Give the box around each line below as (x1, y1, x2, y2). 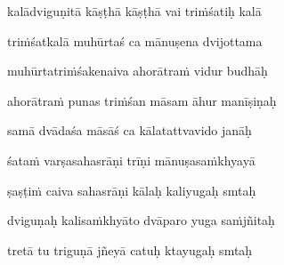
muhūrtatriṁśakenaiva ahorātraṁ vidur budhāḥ (7, 61, 268, 80)
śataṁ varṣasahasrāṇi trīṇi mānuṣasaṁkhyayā (7, 150, 256, 169)
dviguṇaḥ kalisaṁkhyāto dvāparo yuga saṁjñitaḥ (7, 211, 275, 229)
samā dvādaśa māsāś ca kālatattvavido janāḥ (7, 121, 252, 140)
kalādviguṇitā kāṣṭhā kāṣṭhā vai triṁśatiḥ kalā (7, 2, 262, 20)
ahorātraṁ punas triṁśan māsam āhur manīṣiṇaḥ (7, 91, 277, 109)
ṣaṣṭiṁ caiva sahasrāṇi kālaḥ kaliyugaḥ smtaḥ (7, 181, 256, 199)
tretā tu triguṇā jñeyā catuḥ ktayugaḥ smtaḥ (7, 240, 253, 259)
